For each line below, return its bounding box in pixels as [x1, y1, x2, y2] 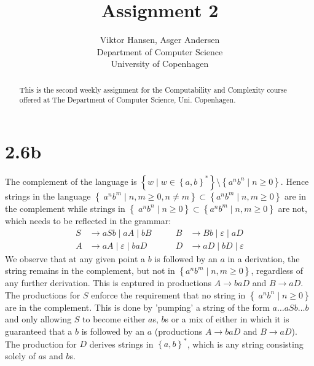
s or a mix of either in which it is [165, 313, 289, 325]
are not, [278, 201, 307, 214]
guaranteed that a [5, 324, 73, 337]
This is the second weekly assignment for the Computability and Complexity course [19, 84, 287, 95]
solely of [5, 349, 36, 362]
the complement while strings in [5, 201, 125, 214]
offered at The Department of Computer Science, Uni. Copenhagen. [19, 95, 236, 105]
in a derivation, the [227, 252, 300, 265]
